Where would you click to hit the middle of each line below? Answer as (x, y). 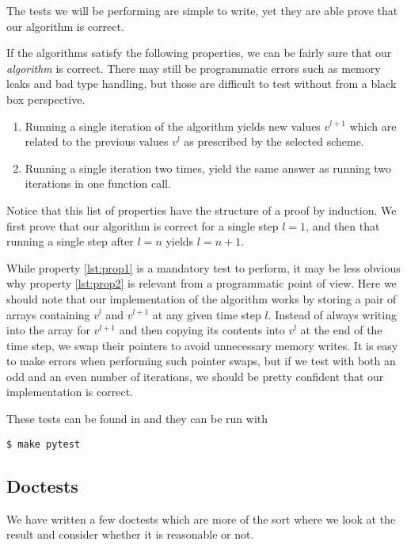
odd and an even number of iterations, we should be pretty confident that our (195, 376)
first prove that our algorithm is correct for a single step (143, 225)
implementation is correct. (70, 392)
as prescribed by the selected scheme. (274, 141)
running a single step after (70, 241)
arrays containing (48, 314)
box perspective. (46, 99)
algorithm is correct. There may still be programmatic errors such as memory (194, 68)
